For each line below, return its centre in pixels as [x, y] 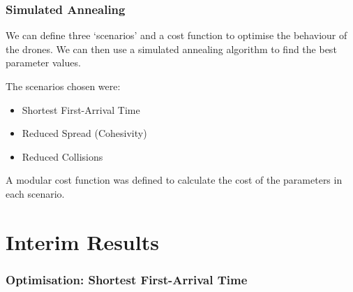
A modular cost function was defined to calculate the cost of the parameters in [174, 180]
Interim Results [82, 241]
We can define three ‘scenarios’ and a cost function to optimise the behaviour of [176, 35]
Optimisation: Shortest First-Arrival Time [127, 279]
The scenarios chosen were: [63, 86]
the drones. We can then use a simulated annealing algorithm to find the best [171, 49]
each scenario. [35, 193]
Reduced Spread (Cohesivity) [84, 133]
